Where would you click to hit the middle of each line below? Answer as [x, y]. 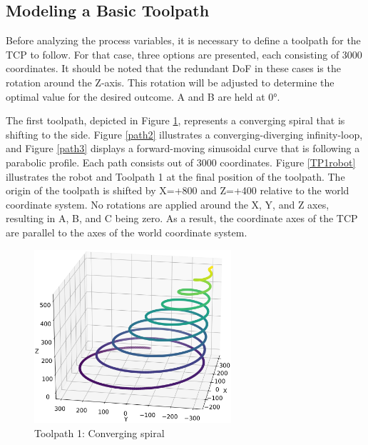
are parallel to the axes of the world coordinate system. [127, 232]
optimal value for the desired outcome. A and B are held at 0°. [143, 96]
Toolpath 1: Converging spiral [99, 432]
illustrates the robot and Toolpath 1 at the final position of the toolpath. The [175, 176]
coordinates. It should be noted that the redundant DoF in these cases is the [173, 68]
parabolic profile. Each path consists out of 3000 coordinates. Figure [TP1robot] [181, 162]
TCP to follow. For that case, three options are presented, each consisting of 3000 [184, 54]
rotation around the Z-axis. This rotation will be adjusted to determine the [170, 82]
